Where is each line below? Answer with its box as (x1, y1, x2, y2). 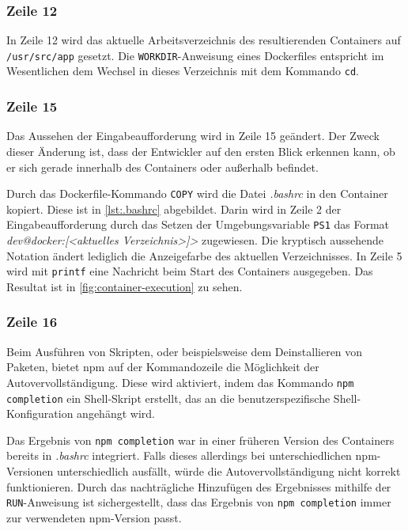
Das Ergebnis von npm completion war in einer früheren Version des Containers (6, 431, 395, 448)
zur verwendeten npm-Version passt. (6, 509, 182, 525)
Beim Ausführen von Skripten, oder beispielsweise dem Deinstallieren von (6, 343, 363, 359)
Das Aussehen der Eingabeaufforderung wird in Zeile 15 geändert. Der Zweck (6, 127, 380, 144)
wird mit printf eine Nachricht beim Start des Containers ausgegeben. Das (6, 263, 373, 279)
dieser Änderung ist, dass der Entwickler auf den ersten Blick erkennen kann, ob (6, 142, 395, 159)
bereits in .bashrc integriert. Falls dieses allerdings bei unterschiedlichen (6, 447, 352, 464)
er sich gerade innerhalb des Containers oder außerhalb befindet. (6, 158, 319, 175)
